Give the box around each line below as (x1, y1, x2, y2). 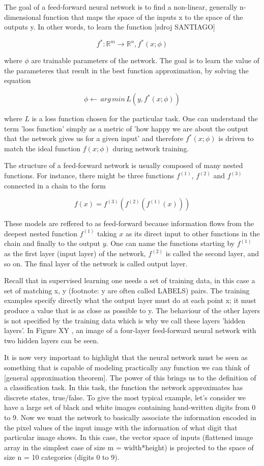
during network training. (112, 143, 189, 153)
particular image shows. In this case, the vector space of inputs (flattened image (4, 432, 253, 443)
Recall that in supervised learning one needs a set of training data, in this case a (4, 275, 255, 286)
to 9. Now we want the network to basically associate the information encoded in (4, 412, 256, 422)
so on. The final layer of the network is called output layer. (4, 258, 188, 268)
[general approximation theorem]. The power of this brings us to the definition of (4, 372, 256, 382)
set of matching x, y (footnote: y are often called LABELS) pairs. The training (4, 285, 250, 295)
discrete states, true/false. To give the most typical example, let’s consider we (4, 392, 246, 402)
